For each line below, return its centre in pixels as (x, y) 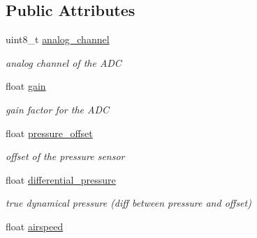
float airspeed (35, 226)
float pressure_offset (49, 133)
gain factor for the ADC (58, 109)
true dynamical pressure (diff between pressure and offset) (128, 203)
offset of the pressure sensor (65, 156)
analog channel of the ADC (64, 62)
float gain (26, 86)
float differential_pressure (61, 179)
